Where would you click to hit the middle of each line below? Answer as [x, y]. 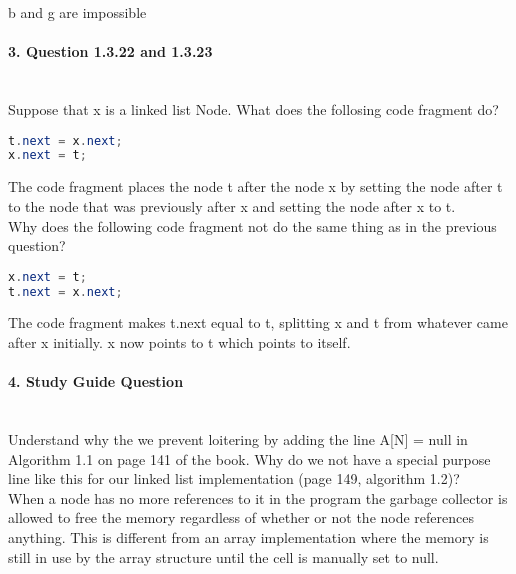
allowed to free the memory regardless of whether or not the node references [241, 517]
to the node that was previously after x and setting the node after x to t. [232, 205]
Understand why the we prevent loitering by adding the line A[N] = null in [238, 439]
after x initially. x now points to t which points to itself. [179, 342]
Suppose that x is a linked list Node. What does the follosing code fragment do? [253, 108]
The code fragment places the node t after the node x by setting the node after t [255, 186]
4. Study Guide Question [96, 381]
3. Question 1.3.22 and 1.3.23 [110, 51]
